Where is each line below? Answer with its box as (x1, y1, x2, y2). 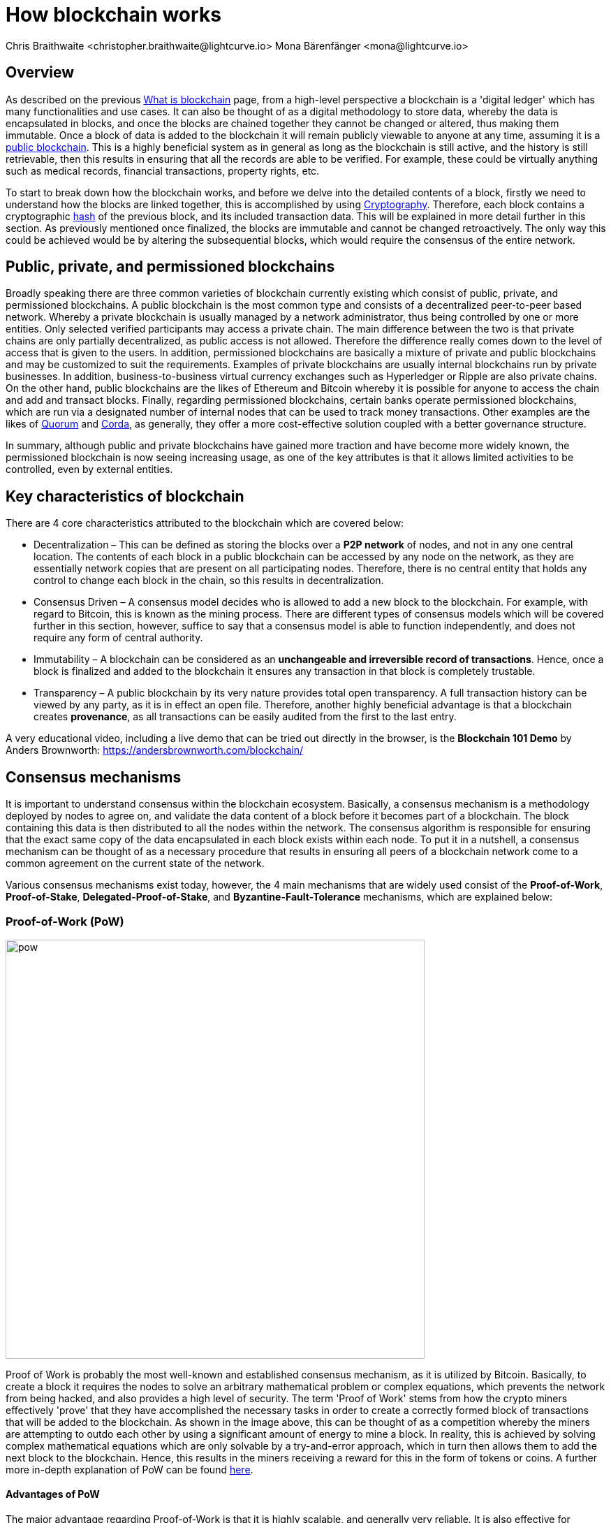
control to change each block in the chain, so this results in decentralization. (34, 574, 384, 587)
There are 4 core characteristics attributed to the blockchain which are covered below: (6, 517, 404, 530)
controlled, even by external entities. (6, 463, 173, 476)
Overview (6, 64, 75, 82)
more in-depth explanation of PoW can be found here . (6, 1463, 253, 1475)
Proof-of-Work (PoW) (6, 914, 124, 928)
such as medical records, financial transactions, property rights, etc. (6, 164, 320, 177)
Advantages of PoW (6, 1488, 100, 1501)
